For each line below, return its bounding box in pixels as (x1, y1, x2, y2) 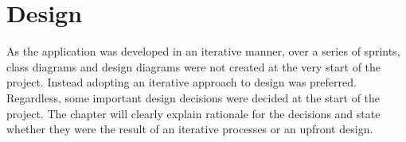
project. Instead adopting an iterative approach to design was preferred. (6, 74, 357, 90)
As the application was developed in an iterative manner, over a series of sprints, (6, 43, 400, 59)
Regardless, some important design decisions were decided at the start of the (6, 89, 381, 106)
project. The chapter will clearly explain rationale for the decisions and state (6, 105, 381, 121)
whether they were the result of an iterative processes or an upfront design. (6, 121, 373, 137)
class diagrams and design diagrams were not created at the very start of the (6, 58, 381, 75)
